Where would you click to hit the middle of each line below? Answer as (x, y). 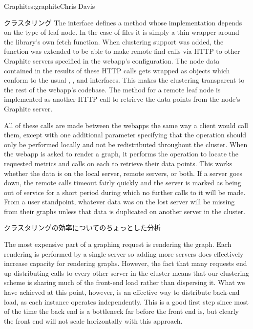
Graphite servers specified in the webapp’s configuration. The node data (112, 60)
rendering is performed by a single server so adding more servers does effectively (124, 253)
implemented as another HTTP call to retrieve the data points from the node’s (122, 99)
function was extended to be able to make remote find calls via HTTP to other (122, 51)
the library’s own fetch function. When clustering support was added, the (114, 41)
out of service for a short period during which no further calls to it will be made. (125, 192)
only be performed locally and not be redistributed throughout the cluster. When (126, 144)
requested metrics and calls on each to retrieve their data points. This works (118, 163)
